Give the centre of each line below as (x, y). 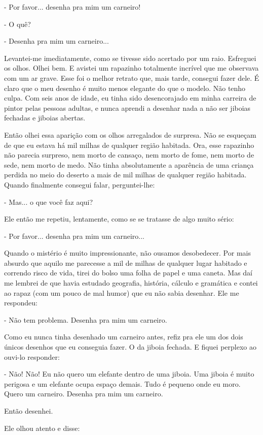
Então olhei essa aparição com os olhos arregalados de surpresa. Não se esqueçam (130, 134)
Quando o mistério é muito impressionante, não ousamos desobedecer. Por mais (127, 253)
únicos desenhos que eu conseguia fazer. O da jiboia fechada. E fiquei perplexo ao (130, 347)
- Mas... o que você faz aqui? (49, 201)
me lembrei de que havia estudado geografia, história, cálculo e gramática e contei (131, 283)
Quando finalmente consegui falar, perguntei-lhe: (80, 184)
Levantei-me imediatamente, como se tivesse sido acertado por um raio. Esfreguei (130, 58)
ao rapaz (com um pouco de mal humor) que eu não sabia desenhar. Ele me (122, 292)
